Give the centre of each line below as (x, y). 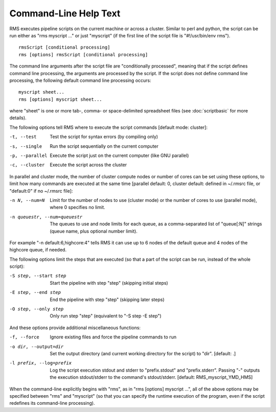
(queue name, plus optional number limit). (94, 231)
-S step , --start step (38, 276)
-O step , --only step (37, 309)
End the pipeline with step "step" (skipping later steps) (107, 300)
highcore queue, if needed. (38, 250)
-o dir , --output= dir (37, 347)
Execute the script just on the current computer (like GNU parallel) (119, 155)
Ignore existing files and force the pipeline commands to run (113, 337)
